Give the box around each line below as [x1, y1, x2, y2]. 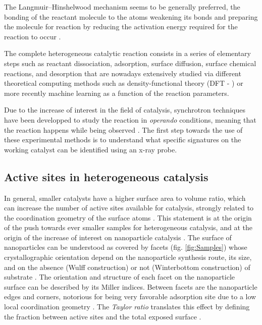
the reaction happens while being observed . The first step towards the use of [4, 124, 243, 135]
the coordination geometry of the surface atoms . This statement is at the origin [4, 212, 252, 223]
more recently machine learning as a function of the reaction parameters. [4, 87, 229, 98]
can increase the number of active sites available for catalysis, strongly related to [4, 202, 254, 213]
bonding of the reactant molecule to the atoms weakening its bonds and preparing [4, 11, 258, 22]
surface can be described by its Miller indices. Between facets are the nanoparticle [4, 281, 257, 292]
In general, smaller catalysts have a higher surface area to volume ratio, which [4, 192, 246, 203]
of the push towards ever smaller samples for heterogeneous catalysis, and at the [4, 222, 252, 233]
